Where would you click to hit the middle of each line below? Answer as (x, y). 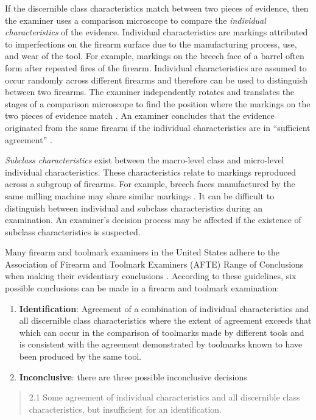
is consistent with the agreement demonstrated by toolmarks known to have (161, 344)
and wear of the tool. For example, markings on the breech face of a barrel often (155, 56)
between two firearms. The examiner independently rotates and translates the (150, 92)
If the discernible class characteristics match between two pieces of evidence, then (157, 8)
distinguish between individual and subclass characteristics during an (134, 208)
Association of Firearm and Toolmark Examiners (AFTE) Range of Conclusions (154, 264)
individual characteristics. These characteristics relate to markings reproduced (150, 172)
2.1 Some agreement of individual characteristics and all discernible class (164, 397)
